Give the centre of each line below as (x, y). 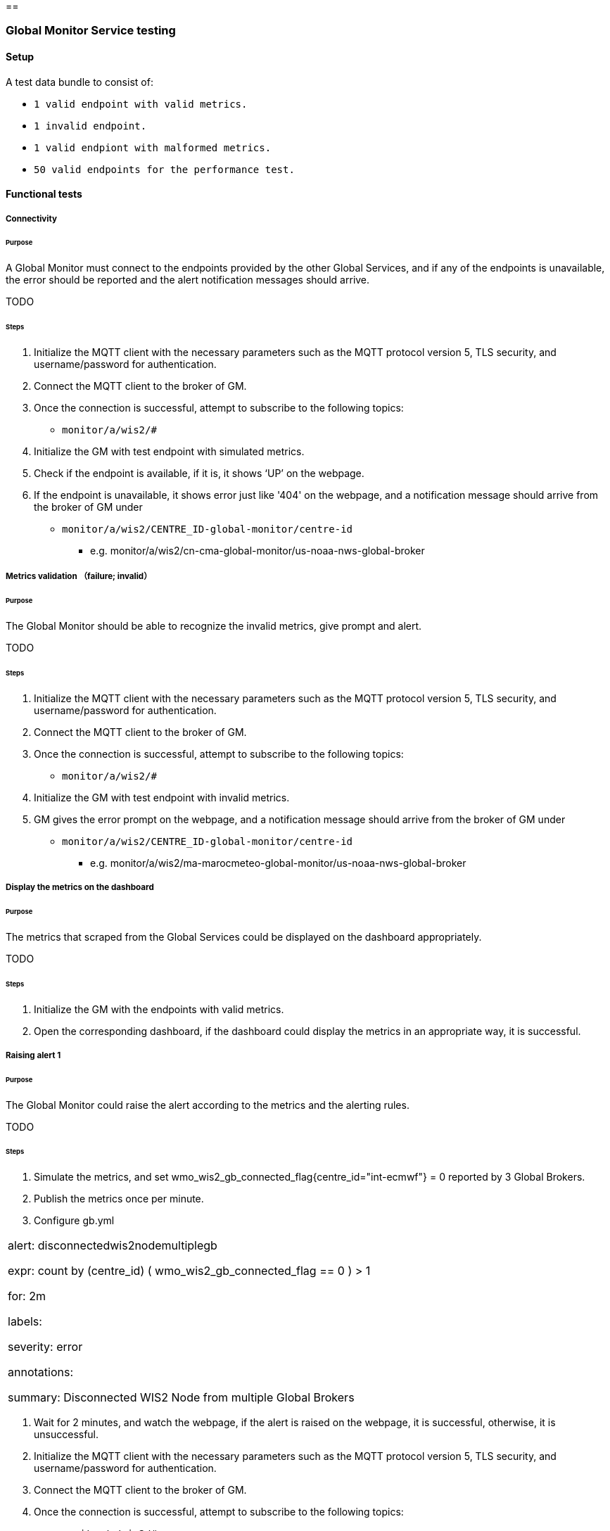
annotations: (40, 1372)
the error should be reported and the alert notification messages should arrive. (188, 280)
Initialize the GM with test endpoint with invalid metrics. (162, 797)
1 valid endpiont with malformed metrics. (153, 147)
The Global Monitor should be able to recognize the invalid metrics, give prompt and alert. (214, 626)
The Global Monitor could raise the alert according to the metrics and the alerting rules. (208, 1105)
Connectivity (31, 218)
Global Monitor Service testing (91, 31)
